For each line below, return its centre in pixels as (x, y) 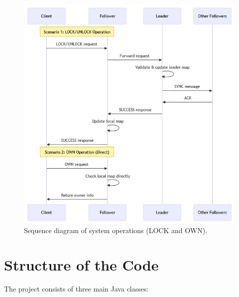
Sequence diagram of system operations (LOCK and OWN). (116, 230)
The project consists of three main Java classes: (76, 288)
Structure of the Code (81, 264)
